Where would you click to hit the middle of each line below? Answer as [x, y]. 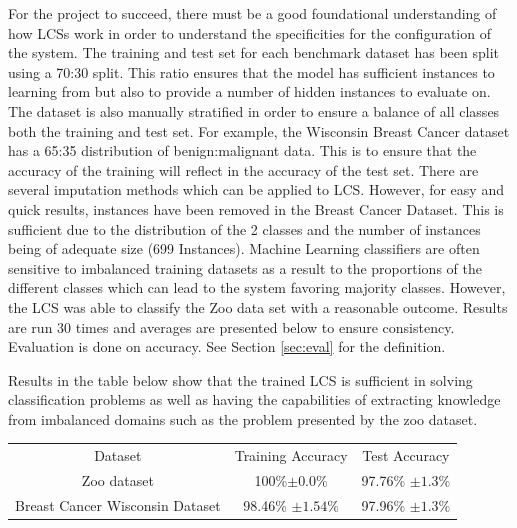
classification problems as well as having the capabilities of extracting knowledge [254, 399]
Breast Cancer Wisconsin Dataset [118, 504]
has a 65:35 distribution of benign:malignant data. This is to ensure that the [242, 150]
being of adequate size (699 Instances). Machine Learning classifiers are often [244, 248]
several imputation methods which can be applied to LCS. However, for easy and [256, 189]
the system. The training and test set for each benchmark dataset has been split [254, 52]
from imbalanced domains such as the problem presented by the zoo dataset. [243, 418]
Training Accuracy [291, 455]
